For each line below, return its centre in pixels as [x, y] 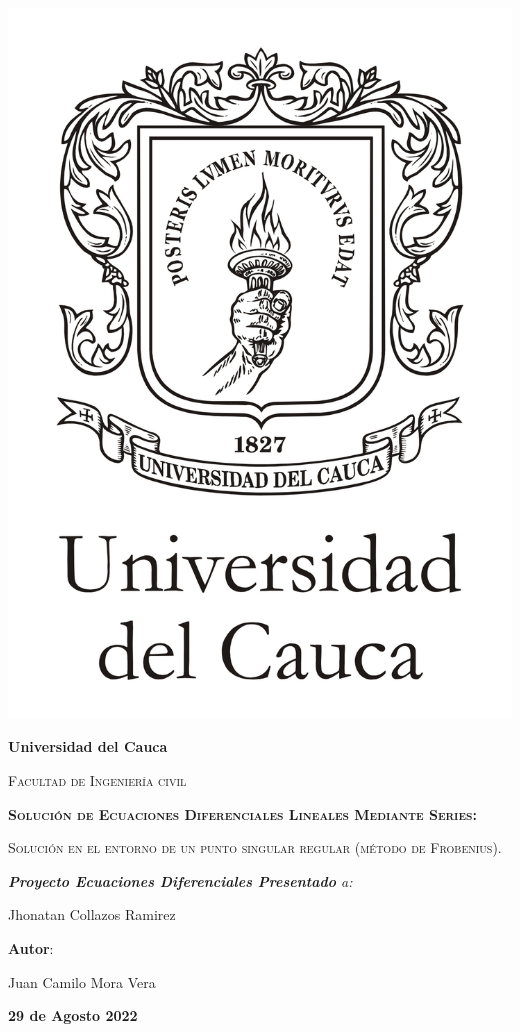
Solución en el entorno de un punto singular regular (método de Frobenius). [255, 847]
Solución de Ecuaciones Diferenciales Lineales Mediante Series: [242, 813]
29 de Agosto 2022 [73, 1015]
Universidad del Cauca [88, 746]
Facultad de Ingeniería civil [97, 780]
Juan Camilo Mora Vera [82, 981]
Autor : [31, 948]
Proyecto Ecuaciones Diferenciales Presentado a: [180, 880]
